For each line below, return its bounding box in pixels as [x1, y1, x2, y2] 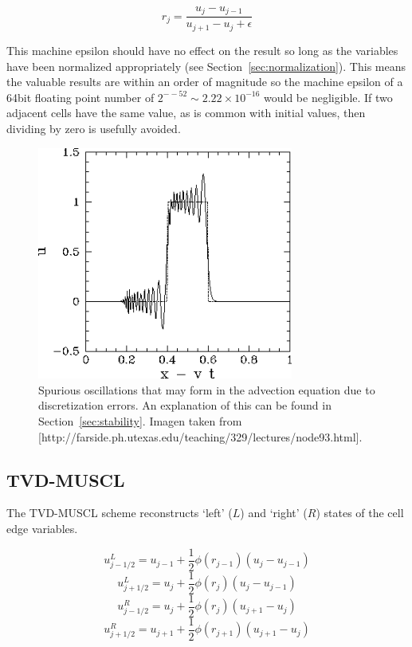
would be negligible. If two [264, 88, 393, 105]
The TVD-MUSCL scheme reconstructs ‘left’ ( [6, 504, 233, 521]
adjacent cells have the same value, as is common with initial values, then [6, 104, 366, 121]
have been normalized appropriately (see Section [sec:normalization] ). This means [6, 57, 406, 74]
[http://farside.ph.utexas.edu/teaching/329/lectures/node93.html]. [38, 428, 363, 445]
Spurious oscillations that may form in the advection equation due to [38, 381, 375, 398]
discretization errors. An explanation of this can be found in [38, 397, 332, 414]
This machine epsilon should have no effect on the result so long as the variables [6, 41, 398, 58]
